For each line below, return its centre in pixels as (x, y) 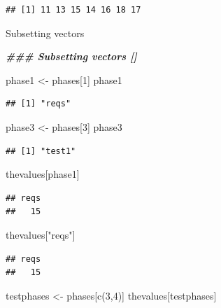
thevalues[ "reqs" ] (41, 234)
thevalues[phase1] (43, 174)
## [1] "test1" (41, 151)
